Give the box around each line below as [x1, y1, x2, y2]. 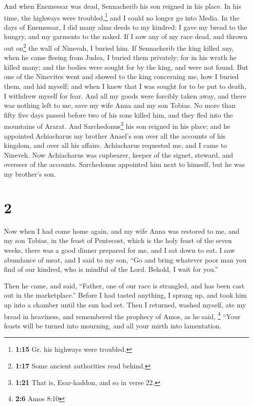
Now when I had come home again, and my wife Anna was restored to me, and [4, 225, 239, 236]
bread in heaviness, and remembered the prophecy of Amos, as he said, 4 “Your [4, 309, 241, 321]
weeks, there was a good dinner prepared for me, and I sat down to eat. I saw [4, 244, 235, 255]
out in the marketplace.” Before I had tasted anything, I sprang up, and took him [4, 290, 247, 300]
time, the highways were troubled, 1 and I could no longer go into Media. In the [4, 11, 239, 22]
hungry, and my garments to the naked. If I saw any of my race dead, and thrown [4, 31, 248, 41]
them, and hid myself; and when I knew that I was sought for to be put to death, [4, 81, 247, 91]
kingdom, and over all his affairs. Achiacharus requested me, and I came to [4, 140, 227, 150]
